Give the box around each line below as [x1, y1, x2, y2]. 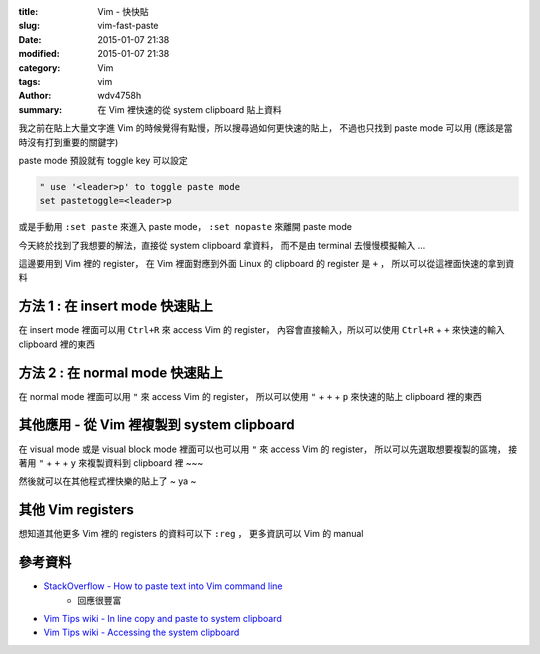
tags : [18, 75, 41, 87]
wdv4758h [97, 90, 142, 102]
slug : [18, 20, 40, 32]
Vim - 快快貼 [97, 6, 149, 17]
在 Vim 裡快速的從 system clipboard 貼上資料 [97, 103, 282, 115]
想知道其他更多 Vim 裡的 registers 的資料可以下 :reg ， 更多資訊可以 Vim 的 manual [18, 528, 364, 540]
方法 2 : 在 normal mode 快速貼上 [18, 364, 224, 381]
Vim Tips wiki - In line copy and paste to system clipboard [43, 612, 282, 624]
